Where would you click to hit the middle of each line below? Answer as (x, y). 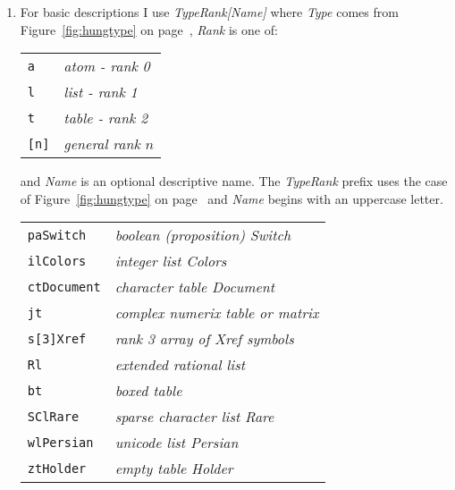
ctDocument (64, 287)
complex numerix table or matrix (217, 313)
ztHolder (57, 468)
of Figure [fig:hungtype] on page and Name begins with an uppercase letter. (232, 198)
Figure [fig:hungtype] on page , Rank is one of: (149, 29)
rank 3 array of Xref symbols (204, 339)
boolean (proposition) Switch (203, 235)
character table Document (195, 287)
